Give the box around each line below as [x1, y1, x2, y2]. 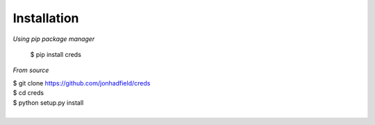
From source [12, 66, 49, 74]
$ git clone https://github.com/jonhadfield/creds [12, 78, 151, 87]
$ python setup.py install [12, 98, 84, 107]
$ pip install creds [30, 50, 81, 58]
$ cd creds [12, 89, 44, 97]
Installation [12, 10, 79, 26]
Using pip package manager [12, 35, 95, 43]
